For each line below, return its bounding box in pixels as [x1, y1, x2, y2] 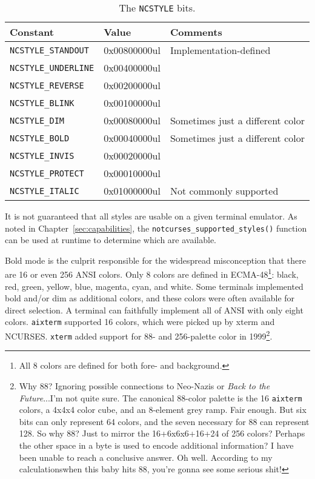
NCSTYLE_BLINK [10, 98, 75, 108]
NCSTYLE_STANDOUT [10, 45, 89, 55]
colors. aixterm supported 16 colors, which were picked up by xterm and [5, 315, 275, 328]
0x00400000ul [104, 61, 161, 75]
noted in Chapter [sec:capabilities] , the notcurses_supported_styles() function [5, 221, 307, 234]
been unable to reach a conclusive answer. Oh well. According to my [19, 451, 273, 463]
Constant [10, 25, 54, 39]
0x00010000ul [104, 166, 161, 180]
